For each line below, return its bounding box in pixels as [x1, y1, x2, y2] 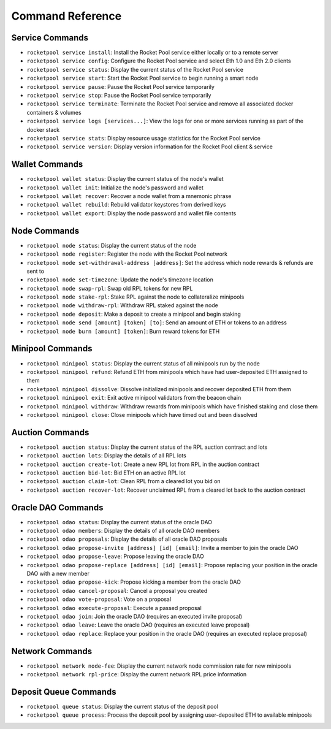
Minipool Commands [11, 343, 93, 354]
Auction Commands [11, 427, 89, 438]
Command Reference [11, 9, 122, 23]
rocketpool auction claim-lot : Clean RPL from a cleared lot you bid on [26, 478, 221, 485]
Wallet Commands [11, 159, 83, 170]
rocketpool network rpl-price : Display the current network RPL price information [26, 671, 247, 678]
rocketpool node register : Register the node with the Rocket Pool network [26, 250, 228, 258]
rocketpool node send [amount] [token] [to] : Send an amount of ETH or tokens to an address [26, 319, 287, 326]
